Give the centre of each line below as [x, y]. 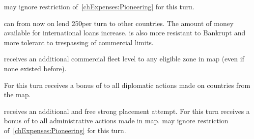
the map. [17, 95]
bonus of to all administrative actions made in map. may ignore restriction [116, 121]
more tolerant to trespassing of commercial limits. [79, 42]
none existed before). [35, 68]
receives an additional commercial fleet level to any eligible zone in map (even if [124, 59]
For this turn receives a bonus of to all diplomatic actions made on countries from [127, 85]
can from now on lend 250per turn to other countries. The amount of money [119, 23]
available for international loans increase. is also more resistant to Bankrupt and [125, 33]
